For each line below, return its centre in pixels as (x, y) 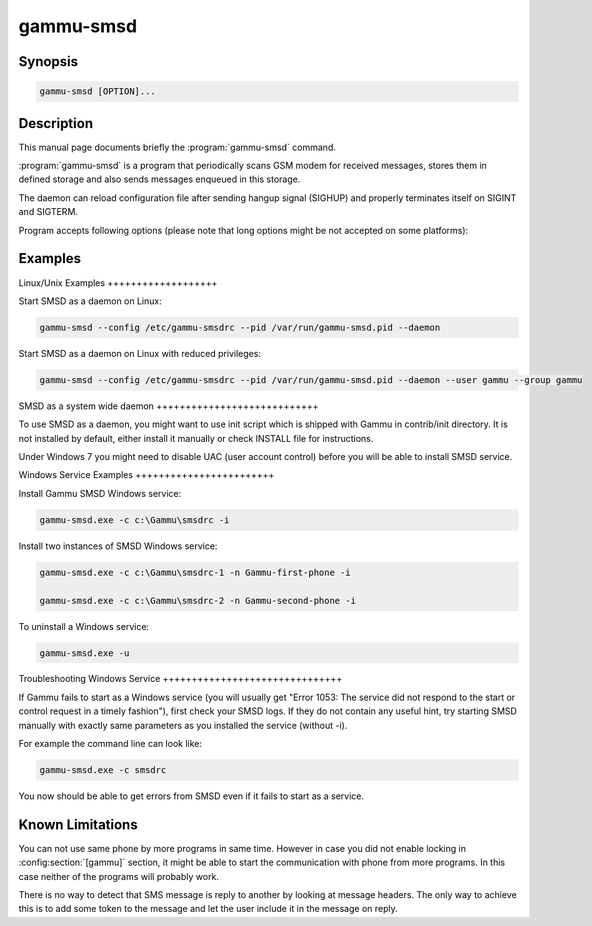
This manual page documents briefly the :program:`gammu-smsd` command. (177, 147)
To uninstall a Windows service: (84, 626)
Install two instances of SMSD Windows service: (118, 546)
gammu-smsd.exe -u (84, 653)
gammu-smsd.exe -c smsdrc (103, 770)
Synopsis (48, 61)
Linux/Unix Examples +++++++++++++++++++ (118, 282)
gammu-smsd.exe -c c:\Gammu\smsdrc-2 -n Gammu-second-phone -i (198, 600)
